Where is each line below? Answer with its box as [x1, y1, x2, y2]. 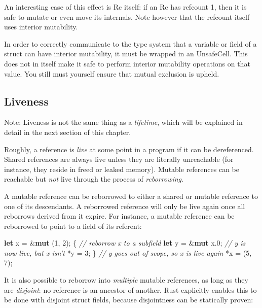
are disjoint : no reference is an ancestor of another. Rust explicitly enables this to [4, 284, 257, 295]
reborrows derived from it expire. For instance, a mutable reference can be [4, 211, 235, 221]
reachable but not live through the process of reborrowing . [4, 174, 183, 184]
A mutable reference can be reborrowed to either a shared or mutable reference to [4, 190, 258, 201]
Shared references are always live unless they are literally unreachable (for [4, 154, 234, 164]
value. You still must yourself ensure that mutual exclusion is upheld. [4, 68, 219, 79]
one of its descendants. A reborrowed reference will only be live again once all [4, 200, 245, 211]
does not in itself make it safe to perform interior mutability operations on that [4, 58, 250, 69]
